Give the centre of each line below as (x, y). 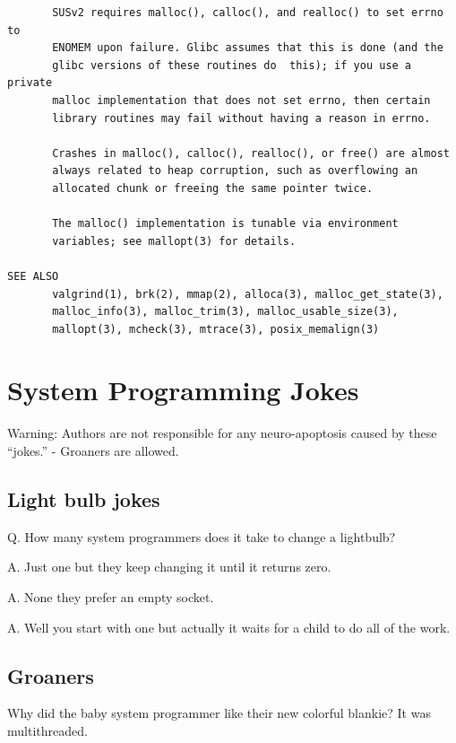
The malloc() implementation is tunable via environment (225, 224)
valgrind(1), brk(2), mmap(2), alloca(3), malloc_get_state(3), (248, 294)
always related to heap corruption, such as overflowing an (235, 171)
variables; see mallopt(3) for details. (174, 241)
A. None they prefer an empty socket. (111, 596)
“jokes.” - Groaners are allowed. (93, 450)
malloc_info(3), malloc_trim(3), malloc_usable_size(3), (225, 312)
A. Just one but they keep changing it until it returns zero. (169, 567)
